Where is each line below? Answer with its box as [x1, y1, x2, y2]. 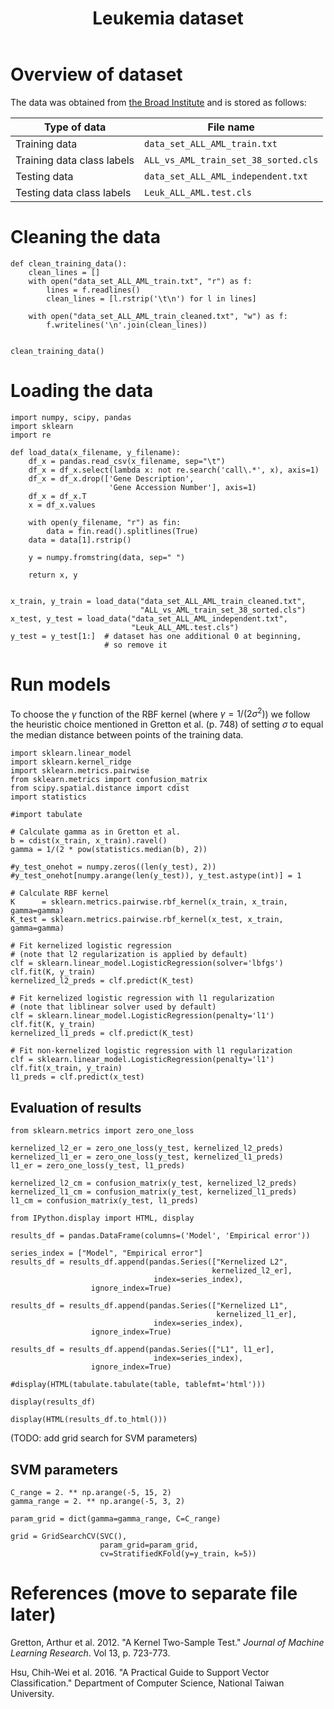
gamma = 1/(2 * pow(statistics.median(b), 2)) [10, 845, 208, 855]
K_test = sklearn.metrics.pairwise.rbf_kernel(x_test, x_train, [10, 915, 284, 925]
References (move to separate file [10, 1582, 298, 1605]
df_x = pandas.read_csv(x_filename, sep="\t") [28, 456, 226, 466]
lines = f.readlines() [46, 285, 141, 295]
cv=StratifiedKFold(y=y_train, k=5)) [99, 1549, 257, 1559]
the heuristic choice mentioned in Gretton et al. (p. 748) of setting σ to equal [10, 718, 324, 731]
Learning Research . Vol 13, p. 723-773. [10, 1647, 171, 1659]
